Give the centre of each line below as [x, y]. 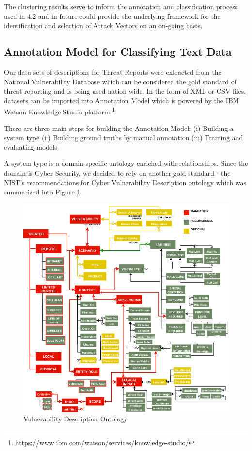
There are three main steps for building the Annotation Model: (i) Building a [119, 128]
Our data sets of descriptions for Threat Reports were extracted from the [113, 72]
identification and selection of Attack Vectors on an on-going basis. [103, 25]
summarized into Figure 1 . [43, 192]
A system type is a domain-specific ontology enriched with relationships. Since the [126, 163]
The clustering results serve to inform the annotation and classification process [121, 6]
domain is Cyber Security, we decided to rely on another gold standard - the [117, 172]
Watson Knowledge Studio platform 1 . [61, 111]
